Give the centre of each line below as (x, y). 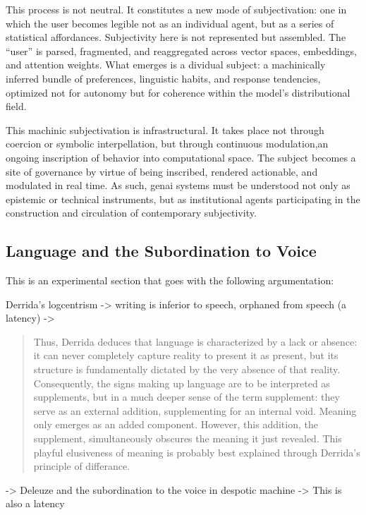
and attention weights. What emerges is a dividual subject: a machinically (166, 65)
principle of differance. (82, 466)
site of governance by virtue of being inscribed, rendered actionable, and (162, 171)
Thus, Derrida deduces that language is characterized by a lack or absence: (195, 341)
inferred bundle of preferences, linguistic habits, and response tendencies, (163, 78)
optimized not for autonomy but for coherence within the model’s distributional (178, 92)
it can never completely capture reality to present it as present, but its (186, 355)
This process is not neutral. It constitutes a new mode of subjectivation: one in (176, 9)
